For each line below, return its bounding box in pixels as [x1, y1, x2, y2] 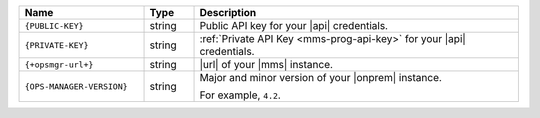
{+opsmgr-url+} [24, 59, 94, 70]
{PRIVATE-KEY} [24, 40, 89, 50]
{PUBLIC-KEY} [24, 20, 84, 31]
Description [199, 6, 257, 19]
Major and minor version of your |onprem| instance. [199, 71, 442, 84]
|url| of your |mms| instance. [199, 58, 334, 71]
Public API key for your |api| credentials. [199, 19, 389, 32]
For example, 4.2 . [199, 88, 282, 102]
